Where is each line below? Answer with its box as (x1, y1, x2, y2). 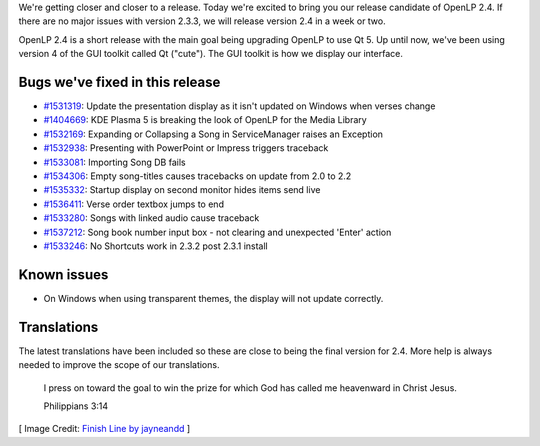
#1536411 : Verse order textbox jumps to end (43, 198, 225, 210)
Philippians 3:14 (43, 400, 109, 412)
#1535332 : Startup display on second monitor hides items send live (43, 184, 321, 196)
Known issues (18, 266, 109, 283)
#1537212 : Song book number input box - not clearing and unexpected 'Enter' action (43, 226, 392, 238)
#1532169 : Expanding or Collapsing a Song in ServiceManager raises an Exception (43, 128, 384, 140)
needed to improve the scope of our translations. (18, 359, 220, 371)
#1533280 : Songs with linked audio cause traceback (43, 212, 260, 224)
